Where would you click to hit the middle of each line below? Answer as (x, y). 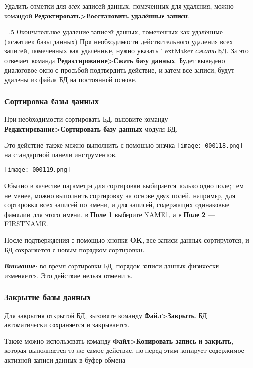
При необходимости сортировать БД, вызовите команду (86, 119)
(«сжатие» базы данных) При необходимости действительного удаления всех (119, 41)
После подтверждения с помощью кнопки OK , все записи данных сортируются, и (127, 240)
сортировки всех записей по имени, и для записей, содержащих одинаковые (117, 205)
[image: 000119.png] (38, 170)
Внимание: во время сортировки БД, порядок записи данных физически (112, 266)
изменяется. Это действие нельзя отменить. (69, 275)
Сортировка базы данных (52, 101)
